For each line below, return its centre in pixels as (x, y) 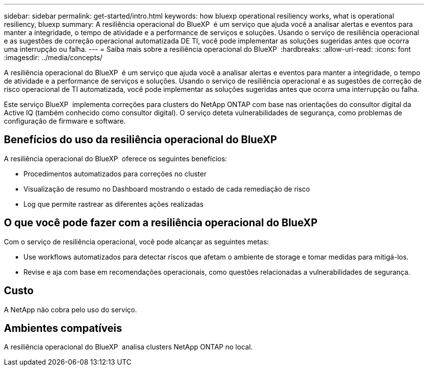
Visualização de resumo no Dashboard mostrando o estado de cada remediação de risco (167, 189)
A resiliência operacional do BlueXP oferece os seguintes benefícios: (116, 158)
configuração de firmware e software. (65, 121)
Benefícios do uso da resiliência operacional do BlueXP (140, 140)
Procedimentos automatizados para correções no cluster (115, 174)
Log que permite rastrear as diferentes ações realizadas (114, 204)
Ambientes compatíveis (63, 328)
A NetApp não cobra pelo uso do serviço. (71, 309)
